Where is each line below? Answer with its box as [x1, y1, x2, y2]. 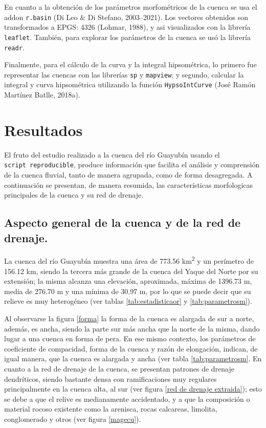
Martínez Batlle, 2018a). [4, 89, 80, 100]
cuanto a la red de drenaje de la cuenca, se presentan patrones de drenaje [4, 363, 234, 374]
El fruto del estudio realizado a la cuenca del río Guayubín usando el [4, 149, 220, 160]
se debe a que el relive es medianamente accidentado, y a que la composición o [4, 393, 250, 404]
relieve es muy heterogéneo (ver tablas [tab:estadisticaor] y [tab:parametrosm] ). [4, 296, 252, 306]
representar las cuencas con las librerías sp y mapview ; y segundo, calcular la [4, 69, 244, 80]
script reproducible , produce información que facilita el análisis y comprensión [4, 159, 260, 170]
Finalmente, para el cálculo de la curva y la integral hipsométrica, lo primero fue [4, 59, 257, 70]
